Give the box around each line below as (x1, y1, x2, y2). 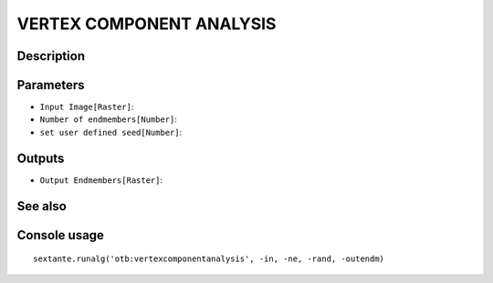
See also (16, 198, 68, 214)
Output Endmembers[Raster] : (39, 174, 163, 186)
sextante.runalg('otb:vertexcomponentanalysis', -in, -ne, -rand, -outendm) (33, 254, 385, 264)
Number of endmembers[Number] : (39, 114, 178, 125)
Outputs (16, 150, 65, 166)
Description (16, 48, 86, 64)
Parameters (16, 77, 85, 93)
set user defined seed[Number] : (39, 126, 183, 137)
